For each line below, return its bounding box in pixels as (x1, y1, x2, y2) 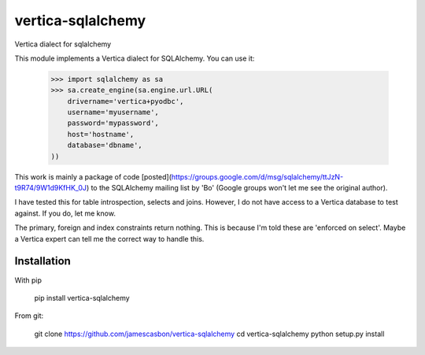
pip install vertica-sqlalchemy (34, 293, 130, 302)
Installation (14, 254, 71, 268)
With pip (14, 275, 42, 285)
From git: (14, 311, 44, 320)
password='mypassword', (67, 119, 159, 128)
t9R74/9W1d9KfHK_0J (14, 183, 87, 193)
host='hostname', (67, 130, 135, 139)
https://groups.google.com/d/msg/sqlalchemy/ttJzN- (171, 172, 344, 181)
